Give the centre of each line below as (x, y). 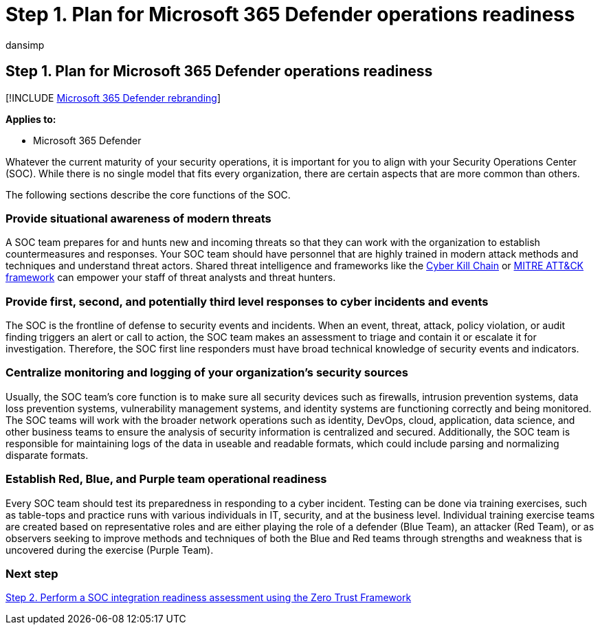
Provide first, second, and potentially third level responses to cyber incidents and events (247, 301)
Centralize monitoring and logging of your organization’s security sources (207, 373)
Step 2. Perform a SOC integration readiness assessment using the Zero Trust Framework (209, 598)
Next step (32, 573)
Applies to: (31, 119)
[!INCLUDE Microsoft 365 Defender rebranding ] (113, 98)
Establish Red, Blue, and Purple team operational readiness (166, 479)
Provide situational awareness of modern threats (138, 218)
